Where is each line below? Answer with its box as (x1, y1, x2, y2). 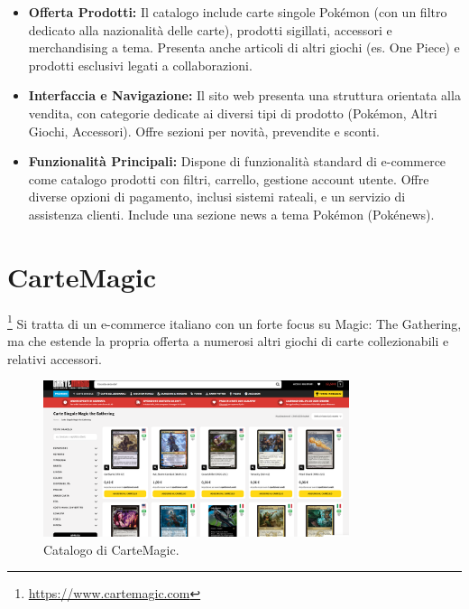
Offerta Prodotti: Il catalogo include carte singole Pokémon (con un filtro (28, 3, 447, 21)
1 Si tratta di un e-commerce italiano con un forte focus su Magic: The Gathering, (7, 311, 462, 333)
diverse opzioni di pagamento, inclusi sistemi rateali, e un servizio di (28, 187, 406, 206)
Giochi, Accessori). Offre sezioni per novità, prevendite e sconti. (28, 121, 380, 140)
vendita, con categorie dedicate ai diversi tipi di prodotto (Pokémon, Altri (28, 103, 437, 122)
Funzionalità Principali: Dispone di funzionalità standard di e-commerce (28, 152, 446, 171)
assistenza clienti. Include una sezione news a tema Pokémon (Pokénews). (28, 204, 435, 223)
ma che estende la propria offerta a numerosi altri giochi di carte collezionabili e (7, 331, 449, 350)
